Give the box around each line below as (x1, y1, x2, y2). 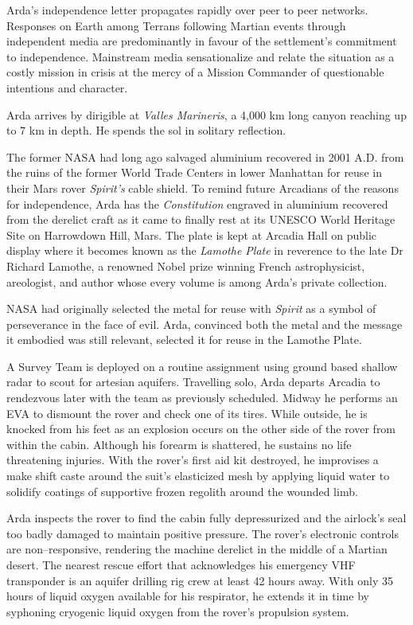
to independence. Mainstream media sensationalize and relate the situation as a (6, 48, 395, 64)
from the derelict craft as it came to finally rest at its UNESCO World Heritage (6, 211, 395, 228)
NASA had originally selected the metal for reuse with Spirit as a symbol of (6, 300, 376, 317)
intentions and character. (6, 79, 128, 96)
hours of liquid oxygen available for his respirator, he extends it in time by (6, 588, 369, 604)
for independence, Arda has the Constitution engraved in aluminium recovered (6, 195, 388, 212)
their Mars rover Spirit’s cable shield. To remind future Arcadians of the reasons (6, 179, 399, 196)
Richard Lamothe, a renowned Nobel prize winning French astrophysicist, (6, 257, 365, 274)
